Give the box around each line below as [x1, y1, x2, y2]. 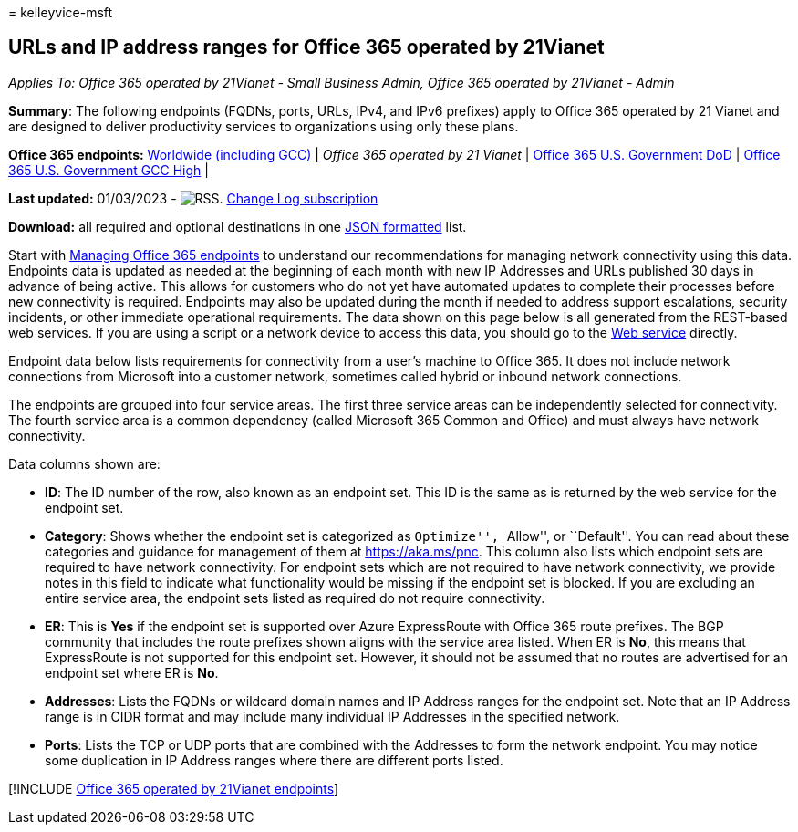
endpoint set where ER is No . [45, 664, 219, 681]
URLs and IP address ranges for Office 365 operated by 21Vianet [8, 36, 605, 59]
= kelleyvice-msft [8, 5, 113, 20]
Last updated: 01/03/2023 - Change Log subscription [8, 190, 378, 206]
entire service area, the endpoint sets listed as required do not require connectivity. [45, 589, 545, 606]
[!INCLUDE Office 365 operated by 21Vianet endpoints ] [8, 780, 339, 796]
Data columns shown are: [8, 455, 161, 472]
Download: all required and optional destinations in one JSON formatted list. [8, 218, 467, 234]
